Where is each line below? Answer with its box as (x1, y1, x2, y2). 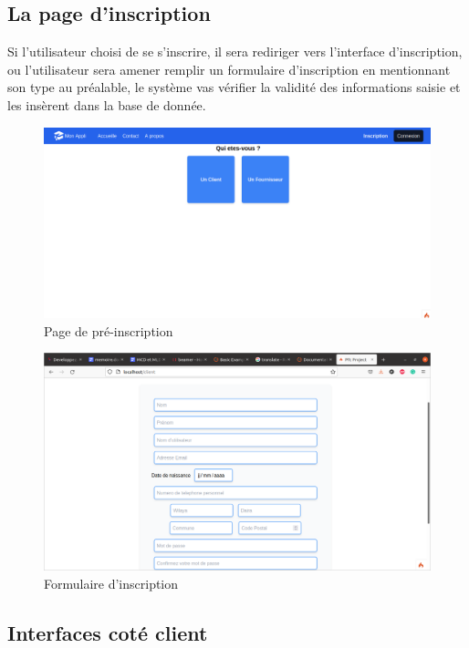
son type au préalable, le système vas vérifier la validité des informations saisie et (7, 77, 461, 97)
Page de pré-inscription (44, 321, 173, 340)
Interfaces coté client (7, 618, 208, 646)
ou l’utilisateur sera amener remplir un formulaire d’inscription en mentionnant (7, 59, 451, 78)
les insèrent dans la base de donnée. (7, 95, 206, 114)
